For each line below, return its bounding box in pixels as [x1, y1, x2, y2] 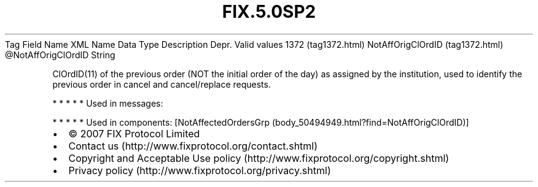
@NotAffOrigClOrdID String [5, 49, 115, 60]
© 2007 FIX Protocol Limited [68, 127, 200, 140]
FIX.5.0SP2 [222, 1, 316, 22]
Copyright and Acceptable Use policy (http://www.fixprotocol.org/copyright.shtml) [68, 151, 450, 164]
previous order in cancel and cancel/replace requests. [52, 78, 271, 90]
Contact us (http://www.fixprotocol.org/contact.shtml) [68, 139, 318, 152]
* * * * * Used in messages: [52, 97, 163, 109]
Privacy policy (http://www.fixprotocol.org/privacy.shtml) [68, 164, 331, 177]
